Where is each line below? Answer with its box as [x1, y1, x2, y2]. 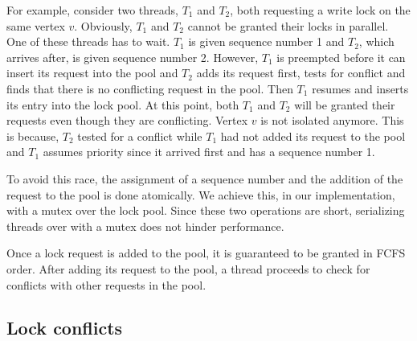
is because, [6, 127, 59, 144]
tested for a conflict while [77, 127, 202, 144]
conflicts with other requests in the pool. [6, 276, 206, 293]
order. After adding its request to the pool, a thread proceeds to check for [6, 260, 370, 277]
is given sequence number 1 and [188, 33, 345, 50]
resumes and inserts [312, 80, 409, 97]
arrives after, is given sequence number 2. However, [6, 48, 259, 65]
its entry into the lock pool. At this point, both [6, 96, 239, 113]
